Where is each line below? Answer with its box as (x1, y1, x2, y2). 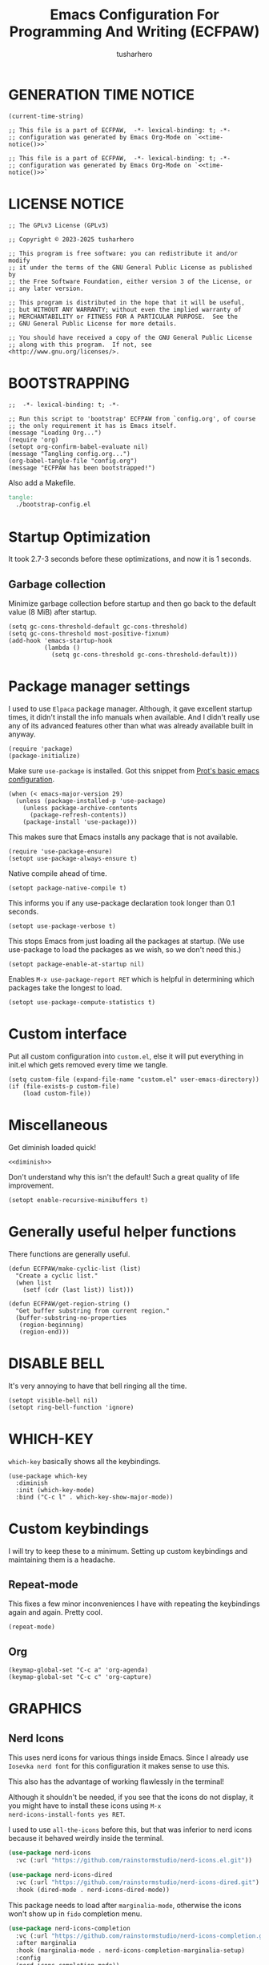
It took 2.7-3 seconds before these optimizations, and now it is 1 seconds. (8, 555, 252, 564)
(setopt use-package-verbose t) (8, 922, 116, 930)
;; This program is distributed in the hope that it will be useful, (8, 298, 246, 306)
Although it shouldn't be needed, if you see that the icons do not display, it (8, 1793, 254, 1802)
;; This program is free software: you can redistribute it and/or (8, 249, 239, 257)
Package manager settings (8, 677, 191, 696)
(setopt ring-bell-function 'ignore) (8, 1403, 134, 1411)
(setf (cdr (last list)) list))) (22, 1285, 134, 1293)
